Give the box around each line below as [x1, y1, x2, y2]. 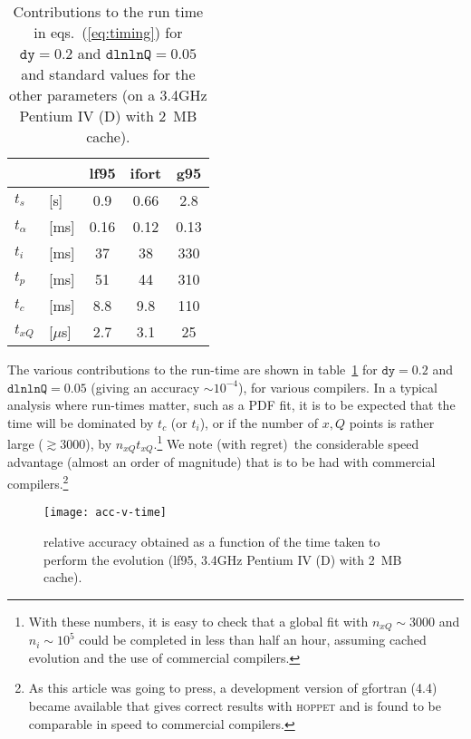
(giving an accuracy [91, 377, 200, 396]
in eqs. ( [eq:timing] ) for [34, 22, 183, 43]
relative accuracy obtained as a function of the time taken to [43, 531, 380, 550]
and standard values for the [21, 63, 196, 84]
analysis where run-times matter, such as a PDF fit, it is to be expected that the [7, 395, 456, 414]
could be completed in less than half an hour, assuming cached [79, 630, 427, 649]
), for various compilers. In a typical [237, 377, 437, 396]
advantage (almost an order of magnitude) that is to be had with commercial [7, 452, 436, 472]
